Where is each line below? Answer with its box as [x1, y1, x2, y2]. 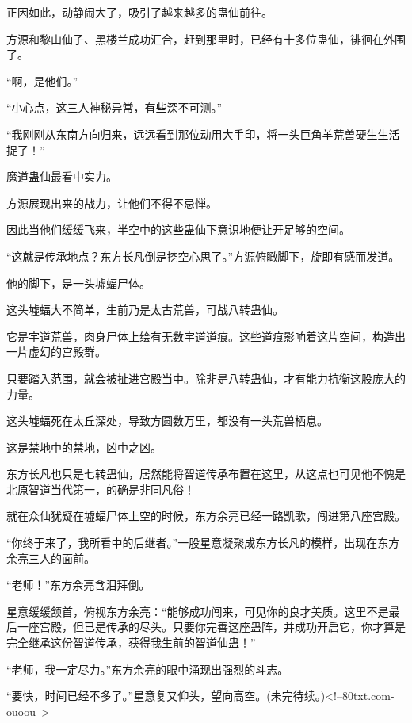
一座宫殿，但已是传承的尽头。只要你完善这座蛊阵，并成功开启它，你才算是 [17, 618, 406, 635]
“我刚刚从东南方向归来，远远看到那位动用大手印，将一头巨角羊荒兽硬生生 [6, 125, 389, 142]
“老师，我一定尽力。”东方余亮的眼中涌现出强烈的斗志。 [6, 660, 289, 677]
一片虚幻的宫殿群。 [6, 343, 106, 360]
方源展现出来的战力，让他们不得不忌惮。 [6, 194, 217, 211]
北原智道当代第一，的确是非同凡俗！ [6, 480, 195, 497]
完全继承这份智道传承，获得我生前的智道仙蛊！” [6, 634, 256, 651]
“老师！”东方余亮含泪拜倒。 [6, 576, 151, 593]
